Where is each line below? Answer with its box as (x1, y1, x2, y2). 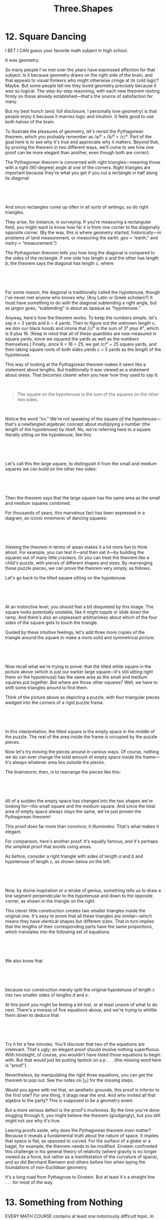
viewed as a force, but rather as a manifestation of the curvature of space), (5, 1153, 159, 1160)
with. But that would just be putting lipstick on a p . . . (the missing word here (5, 1057, 162, 1063)
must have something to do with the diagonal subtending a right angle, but (5, 300, 157, 306)
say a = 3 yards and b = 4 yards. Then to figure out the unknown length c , (5, 320, 156, 326)
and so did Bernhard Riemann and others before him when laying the (5, 1159, 146, 1165)
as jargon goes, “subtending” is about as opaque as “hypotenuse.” (5, 305, 141, 311)
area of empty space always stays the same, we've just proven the (5, 808, 141, 814)
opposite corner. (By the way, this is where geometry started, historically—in (5, 229, 162, 235)
